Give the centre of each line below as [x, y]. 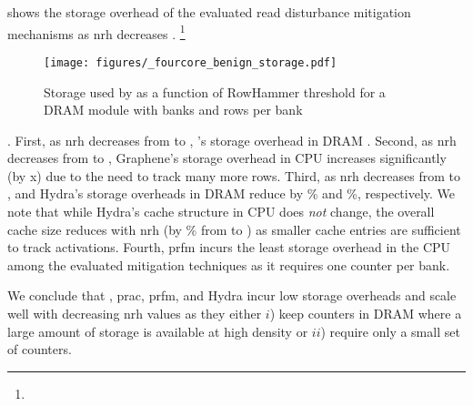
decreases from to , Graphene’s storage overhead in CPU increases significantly [227, 158]
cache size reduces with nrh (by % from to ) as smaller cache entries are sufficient [234, 229]
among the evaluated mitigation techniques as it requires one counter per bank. [229, 264]
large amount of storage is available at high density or [158, 331]
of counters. [40, 349]
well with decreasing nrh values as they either [135, 314]
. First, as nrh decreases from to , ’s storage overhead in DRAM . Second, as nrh [232, 140]
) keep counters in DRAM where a [366, 314]
